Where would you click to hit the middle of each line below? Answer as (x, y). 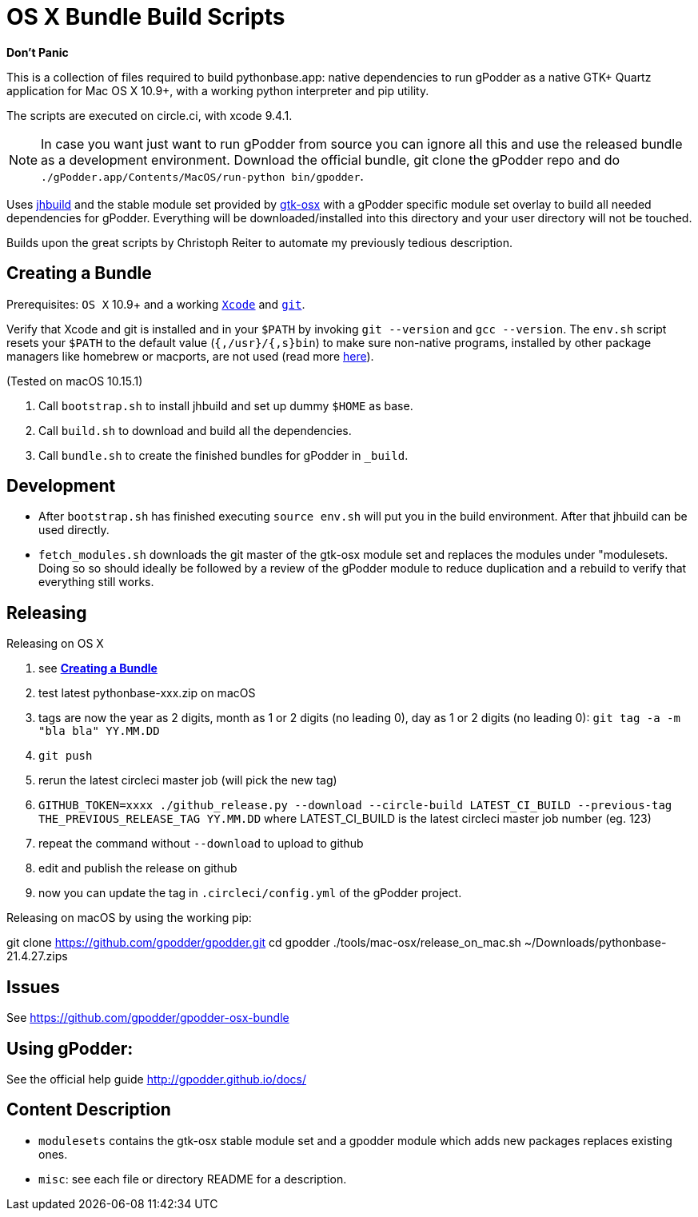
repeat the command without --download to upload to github (201, 844)
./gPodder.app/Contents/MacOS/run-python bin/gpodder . (202, 176)
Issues (33, 987)
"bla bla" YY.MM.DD (99, 731)
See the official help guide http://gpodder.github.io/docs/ (157, 1079)
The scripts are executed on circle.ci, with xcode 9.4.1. (150, 115)
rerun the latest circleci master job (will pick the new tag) (188, 780)
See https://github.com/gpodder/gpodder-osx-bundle (148, 1018)
